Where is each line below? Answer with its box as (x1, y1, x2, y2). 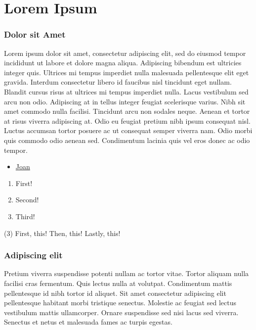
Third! (15, 211, 35, 221)
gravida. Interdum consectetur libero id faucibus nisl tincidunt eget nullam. (4, 77, 232, 87)
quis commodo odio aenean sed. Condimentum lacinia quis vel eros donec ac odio (4, 135, 250, 145)
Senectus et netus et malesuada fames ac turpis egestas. (4, 317, 172, 327)
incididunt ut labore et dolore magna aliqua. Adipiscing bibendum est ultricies (4, 57, 242, 68)
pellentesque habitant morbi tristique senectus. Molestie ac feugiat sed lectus (4, 297, 236, 308)
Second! (15, 194, 39, 205)
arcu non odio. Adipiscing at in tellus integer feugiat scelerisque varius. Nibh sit (4, 96, 246, 106)
